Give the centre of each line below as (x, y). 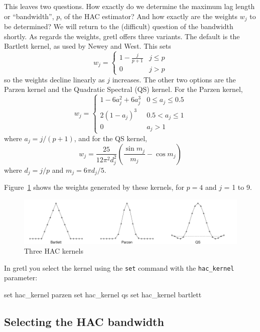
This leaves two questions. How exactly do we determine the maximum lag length (129, 6)
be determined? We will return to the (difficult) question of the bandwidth (119, 26)
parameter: (21, 278)
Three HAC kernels (54, 251)
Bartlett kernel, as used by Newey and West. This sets (88, 46)
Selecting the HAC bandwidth (84, 321)
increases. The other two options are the (174, 79)
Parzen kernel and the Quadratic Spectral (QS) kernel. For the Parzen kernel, (123, 89)
